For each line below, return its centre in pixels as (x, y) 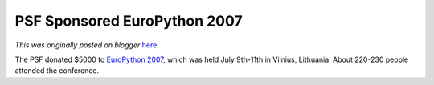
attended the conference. (57, 71)
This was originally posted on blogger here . (87, 45)
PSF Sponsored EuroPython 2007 (129, 21)
